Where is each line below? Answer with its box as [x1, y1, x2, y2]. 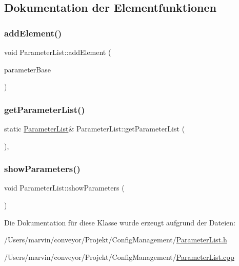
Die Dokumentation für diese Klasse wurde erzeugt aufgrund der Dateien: [4, 217, 235, 227]
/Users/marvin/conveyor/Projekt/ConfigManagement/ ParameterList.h [4, 234, 227, 245]
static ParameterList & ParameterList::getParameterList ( [4, 123, 185, 134]
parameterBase [4, 64, 51, 74]
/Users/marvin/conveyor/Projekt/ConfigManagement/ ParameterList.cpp [4, 251, 234, 262]
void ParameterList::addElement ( [4, 47, 111, 57]
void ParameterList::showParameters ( [4, 182, 125, 193]
